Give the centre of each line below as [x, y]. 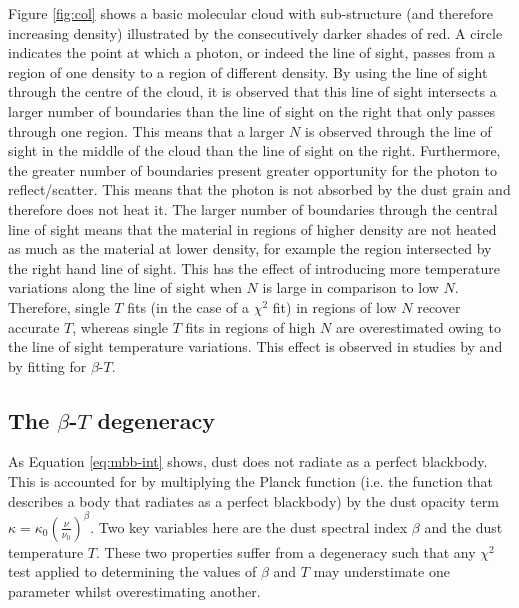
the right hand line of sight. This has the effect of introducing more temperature [254, 267]
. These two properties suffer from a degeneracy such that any [286, 551]
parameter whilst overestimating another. [134, 590]
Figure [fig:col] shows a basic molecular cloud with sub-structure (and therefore [250, 13]
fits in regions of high [250, 326]
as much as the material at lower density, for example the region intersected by [250, 248]
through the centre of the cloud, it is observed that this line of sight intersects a [252, 91]
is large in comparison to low [350, 287]
